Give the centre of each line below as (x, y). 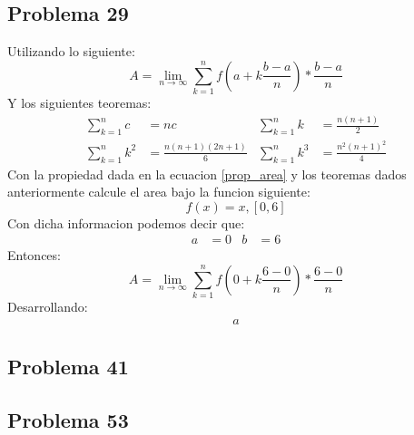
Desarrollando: (48, 307)
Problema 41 (68, 367)
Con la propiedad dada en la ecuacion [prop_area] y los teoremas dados (207, 174)
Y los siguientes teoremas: (79, 103)
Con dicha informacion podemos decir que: (126, 222)
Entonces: (34, 255)
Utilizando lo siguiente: (71, 51)
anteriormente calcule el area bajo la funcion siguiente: (159, 192)
